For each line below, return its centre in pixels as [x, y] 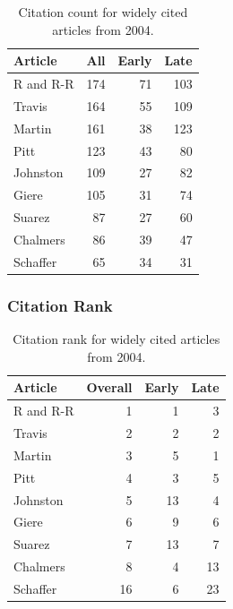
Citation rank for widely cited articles [116, 339]
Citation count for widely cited [103, 12]
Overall [109, 387]
